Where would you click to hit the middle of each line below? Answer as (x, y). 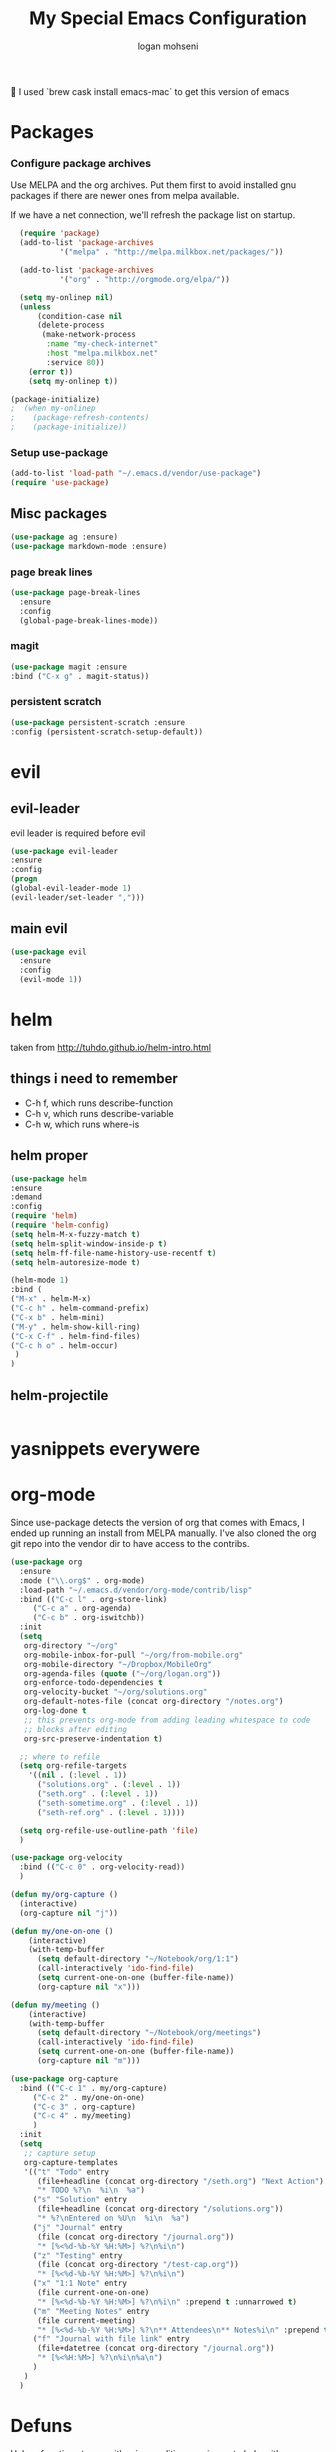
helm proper (49, 1155)
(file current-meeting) (86, 2320)
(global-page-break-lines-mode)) (89, 620)
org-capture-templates (70, 2162)
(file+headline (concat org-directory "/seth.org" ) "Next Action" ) (180, 2181)
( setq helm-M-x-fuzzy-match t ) (75, 1234)
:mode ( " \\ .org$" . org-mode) (82, 1580)
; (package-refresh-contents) (80, 418)
